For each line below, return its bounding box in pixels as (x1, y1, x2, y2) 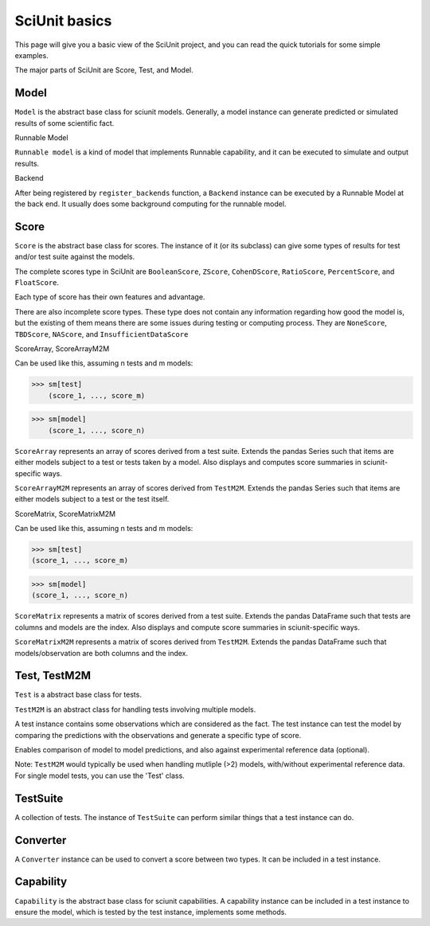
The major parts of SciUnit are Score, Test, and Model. (14, 65, 194, 75)
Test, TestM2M (14, 669, 92, 682)
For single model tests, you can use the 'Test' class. (14, 771, 185, 780)
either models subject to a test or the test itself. (14, 494, 170, 504)
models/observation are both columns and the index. (14, 648, 189, 658)
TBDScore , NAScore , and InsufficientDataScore (14, 329, 189, 338)
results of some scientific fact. (14, 118, 115, 127)
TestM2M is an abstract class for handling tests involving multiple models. (14, 705, 256, 714)
